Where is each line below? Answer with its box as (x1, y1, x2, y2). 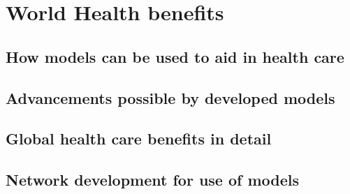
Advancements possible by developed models (6, 87, 335, 108)
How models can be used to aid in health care (6, 45, 344, 67)
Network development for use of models (6, 169, 300, 191)
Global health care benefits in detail (6, 128, 272, 149)
